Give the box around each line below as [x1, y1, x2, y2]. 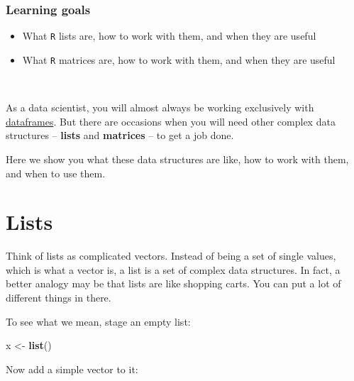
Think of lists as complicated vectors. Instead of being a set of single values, [6, 248, 336, 263]
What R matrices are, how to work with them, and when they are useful [22, 52, 336, 67]
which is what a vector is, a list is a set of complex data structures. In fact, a [6, 262, 341, 277]
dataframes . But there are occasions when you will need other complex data [6, 114, 336, 128]
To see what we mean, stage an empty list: [6, 314, 191, 328]
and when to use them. [6, 165, 106, 180]
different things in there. [6, 290, 111, 304]
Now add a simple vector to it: [6, 361, 138, 376]
